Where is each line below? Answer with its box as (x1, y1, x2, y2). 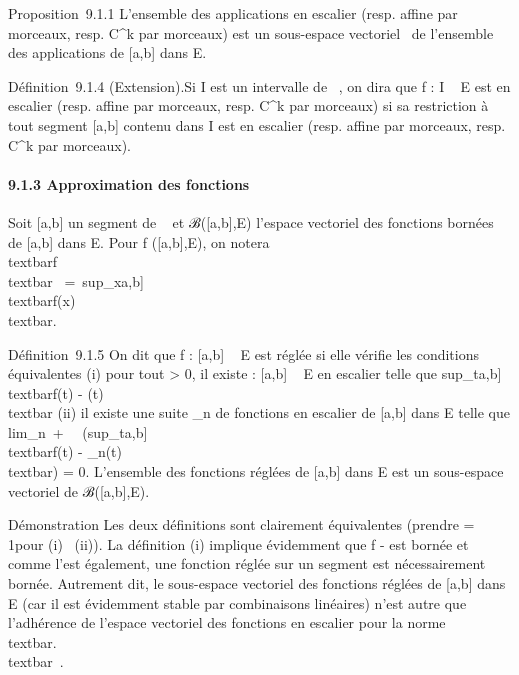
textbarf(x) (8, 290, 76, 311)
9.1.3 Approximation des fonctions (8, 173, 250, 194)
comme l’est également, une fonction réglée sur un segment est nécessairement (8, 553, 486, 574)
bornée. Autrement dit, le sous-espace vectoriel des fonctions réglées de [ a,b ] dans (8, 573, 506, 594)
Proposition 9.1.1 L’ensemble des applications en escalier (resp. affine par (8, 3, 458, 23)
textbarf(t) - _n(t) (8, 441, 123, 462)
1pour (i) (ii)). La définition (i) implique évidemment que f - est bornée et (8, 533, 469, 554)
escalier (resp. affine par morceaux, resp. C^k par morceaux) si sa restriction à (8, 95, 489, 116)
